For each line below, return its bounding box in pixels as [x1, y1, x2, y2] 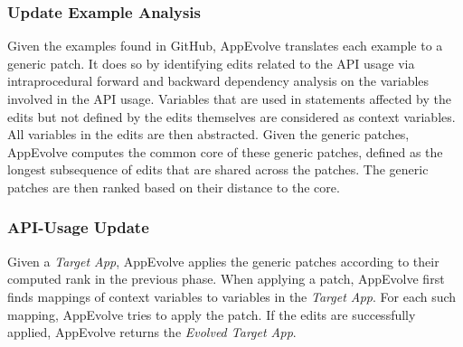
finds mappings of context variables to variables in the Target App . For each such [7, 286, 457, 305]
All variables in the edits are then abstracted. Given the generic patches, [7, 125, 410, 144]
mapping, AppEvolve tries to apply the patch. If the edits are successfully [7, 305, 416, 324]
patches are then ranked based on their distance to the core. [7, 177, 340, 196]
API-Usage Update [7, 216, 149, 239]
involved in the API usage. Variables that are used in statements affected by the [7, 89, 452, 108]
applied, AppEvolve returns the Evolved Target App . [7, 323, 297, 342]
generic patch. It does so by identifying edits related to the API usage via [7, 53, 415, 72]
